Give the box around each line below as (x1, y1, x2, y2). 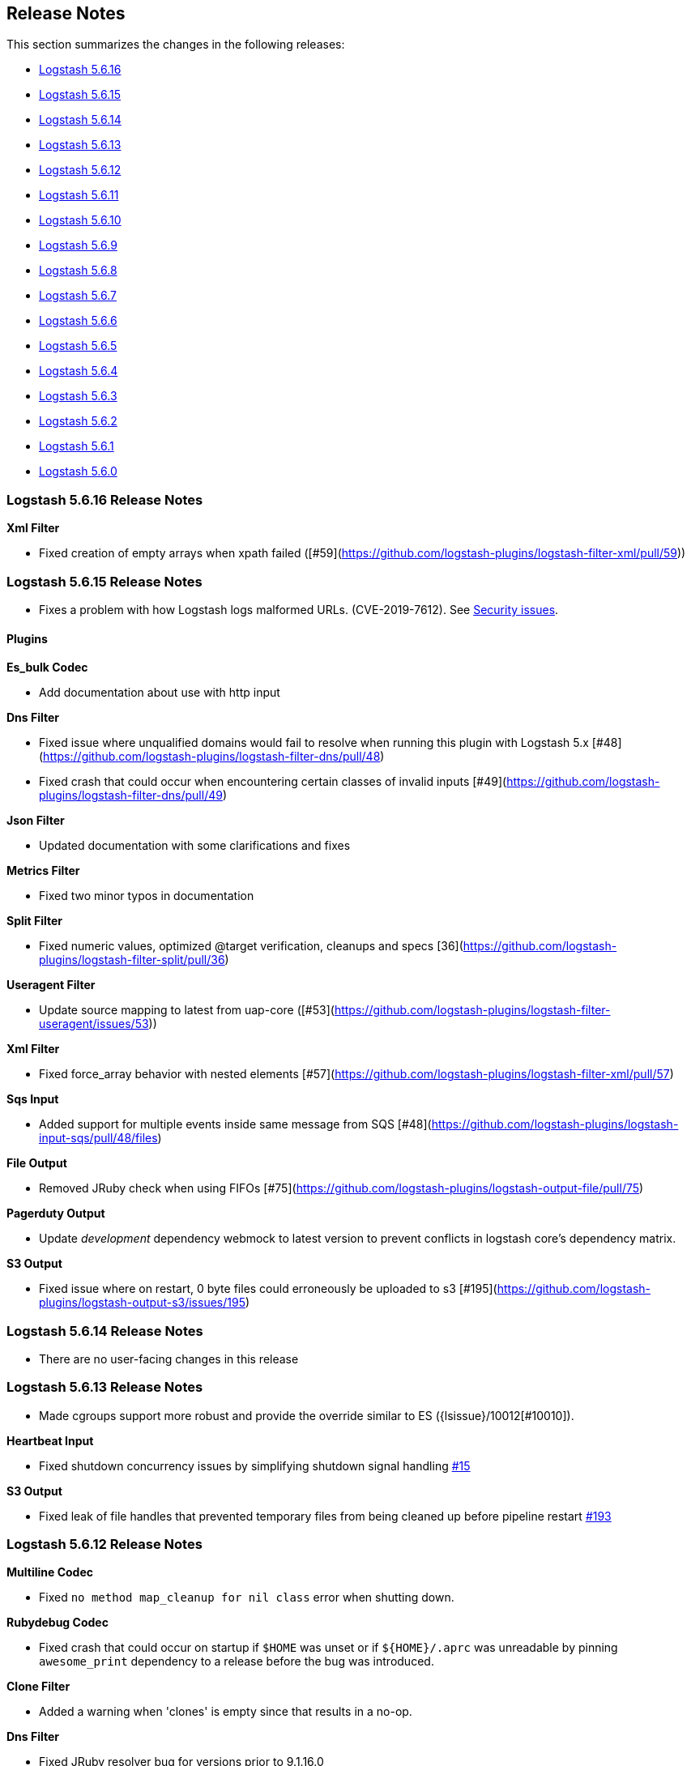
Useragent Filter (6, 978, 96, 992)
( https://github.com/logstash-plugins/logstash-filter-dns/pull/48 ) (39, 749, 385, 764)
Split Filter (6, 914, 63, 928)
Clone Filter (6, 1679, 70, 1694)
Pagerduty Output (6, 1206, 105, 1221)
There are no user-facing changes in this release (39, 1351, 299, 1366)
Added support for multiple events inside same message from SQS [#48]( (39, 1117, 432, 1132)
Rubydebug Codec (6, 1615, 109, 1630)
